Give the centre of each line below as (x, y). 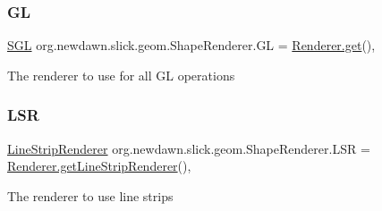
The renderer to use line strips (90, 195)
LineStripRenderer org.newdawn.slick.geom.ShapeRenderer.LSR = (189, 148)
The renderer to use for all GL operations (121, 75)
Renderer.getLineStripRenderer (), (99, 166)
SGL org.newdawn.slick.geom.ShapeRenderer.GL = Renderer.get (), (191, 45)
